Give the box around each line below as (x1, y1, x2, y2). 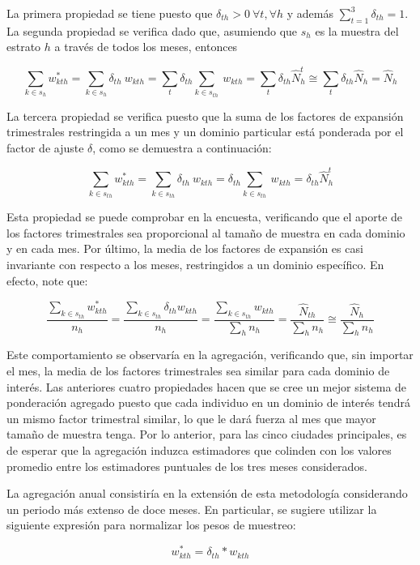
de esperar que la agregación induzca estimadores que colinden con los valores (6, 442, 392, 459)
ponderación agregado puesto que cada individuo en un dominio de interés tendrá (6, 394, 410, 411)
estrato (6, 38, 41, 55)
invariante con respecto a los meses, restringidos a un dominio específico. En (6, 255, 384, 272)
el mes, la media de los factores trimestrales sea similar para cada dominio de (6, 362, 390, 379)
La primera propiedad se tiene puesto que (6, 5, 213, 21)
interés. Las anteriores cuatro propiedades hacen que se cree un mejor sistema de (6, 378, 407, 395)
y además (286, 5, 333, 21)
